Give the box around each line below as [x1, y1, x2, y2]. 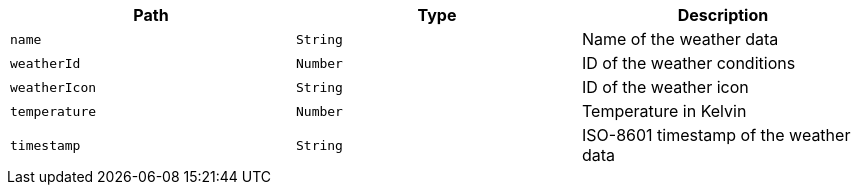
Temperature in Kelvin [581, 101, 747, 121]
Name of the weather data [581, 29, 779, 49]
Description [677, 5, 769, 25]
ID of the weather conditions [581, 53, 796, 73]
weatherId [10, 55, 81, 71]
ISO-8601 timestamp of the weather [581, 125, 851, 145]
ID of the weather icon [581, 77, 749, 97]
